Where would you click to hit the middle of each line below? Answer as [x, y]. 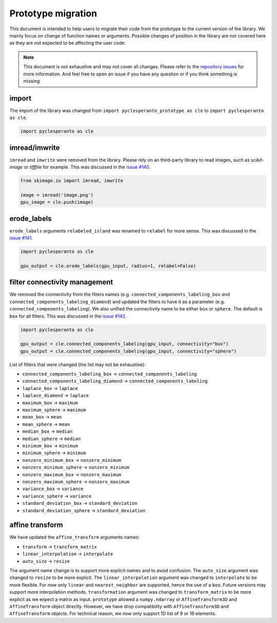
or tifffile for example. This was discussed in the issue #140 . [87, 167]
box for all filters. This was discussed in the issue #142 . [68, 316]
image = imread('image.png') [57, 195]
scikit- [257, 160]
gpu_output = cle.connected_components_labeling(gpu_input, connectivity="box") [124, 344]
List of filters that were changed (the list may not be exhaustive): [77, 364]
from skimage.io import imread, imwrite [72, 181]
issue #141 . [21, 238]
